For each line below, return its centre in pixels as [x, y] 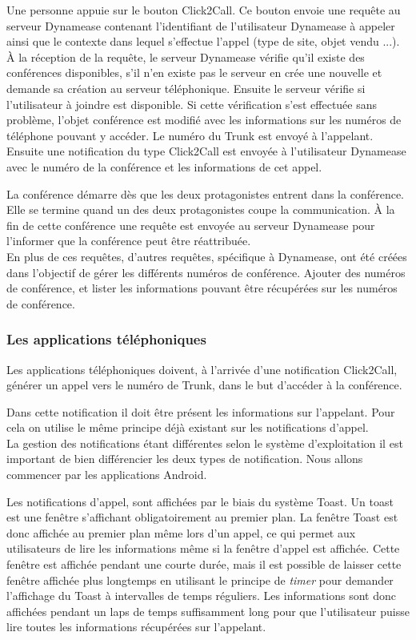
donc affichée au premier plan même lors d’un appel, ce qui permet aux [181, 532]
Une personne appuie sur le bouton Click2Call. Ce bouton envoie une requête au [204, 10]
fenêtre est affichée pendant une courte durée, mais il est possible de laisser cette [204, 564]
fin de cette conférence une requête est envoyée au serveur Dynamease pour [191, 225]
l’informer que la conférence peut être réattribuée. [129, 241]
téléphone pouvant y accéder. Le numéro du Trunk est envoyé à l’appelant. [190, 135]
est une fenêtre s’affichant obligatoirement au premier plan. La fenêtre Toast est [202, 517]
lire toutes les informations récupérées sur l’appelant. [136, 627]
